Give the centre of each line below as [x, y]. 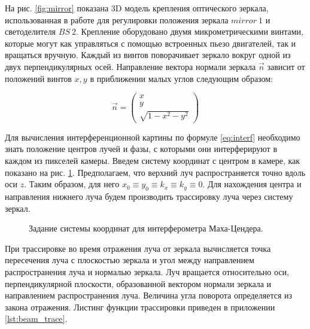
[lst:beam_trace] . [36, 319]
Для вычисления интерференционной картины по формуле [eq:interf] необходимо [153, 137]
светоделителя [31, 31]
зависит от [286, 66]
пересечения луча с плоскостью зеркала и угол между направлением [130, 260]
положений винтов [38, 78]
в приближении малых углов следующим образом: [182, 78]
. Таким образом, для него [72, 184]
